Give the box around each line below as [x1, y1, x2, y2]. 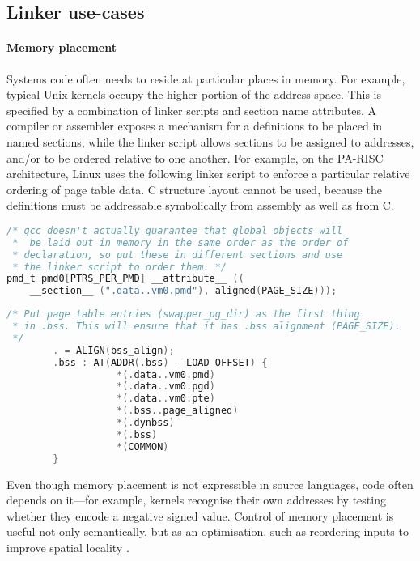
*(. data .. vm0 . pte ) [117, 393, 215, 405]
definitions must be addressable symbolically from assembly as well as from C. [6, 197, 394, 214]
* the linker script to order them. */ [12, 261, 227, 273]
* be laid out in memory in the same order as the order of [12, 236, 349, 249]
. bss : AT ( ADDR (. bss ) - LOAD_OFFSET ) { [53, 356, 268, 368]
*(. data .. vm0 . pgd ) [117, 380, 215, 393]
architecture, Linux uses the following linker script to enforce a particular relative [6, 165, 410, 182]
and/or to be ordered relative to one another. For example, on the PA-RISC [6, 149, 384, 166]
